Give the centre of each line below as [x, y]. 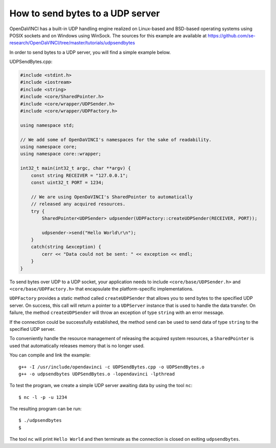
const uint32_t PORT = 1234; [67, 182]
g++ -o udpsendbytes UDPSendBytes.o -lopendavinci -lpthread [97, 374]
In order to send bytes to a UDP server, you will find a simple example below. [90, 52]
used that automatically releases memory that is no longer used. [77, 346]
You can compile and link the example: [50, 355]
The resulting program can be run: [45, 409]
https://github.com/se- [232, 35]
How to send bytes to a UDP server [85, 13]
